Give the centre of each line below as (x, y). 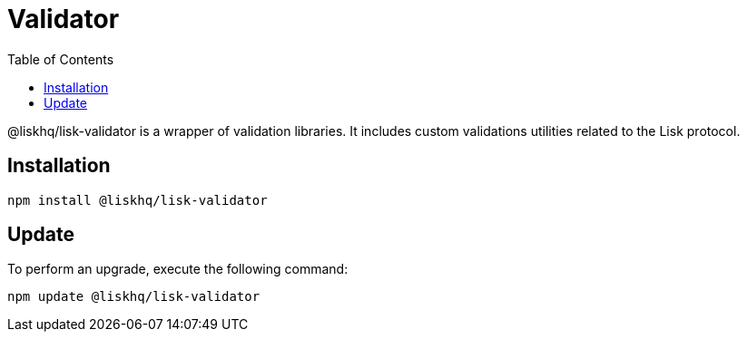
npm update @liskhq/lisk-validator (134, 297)
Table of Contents (61, 59)
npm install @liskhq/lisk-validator (138, 200)
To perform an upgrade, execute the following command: (178, 269)
